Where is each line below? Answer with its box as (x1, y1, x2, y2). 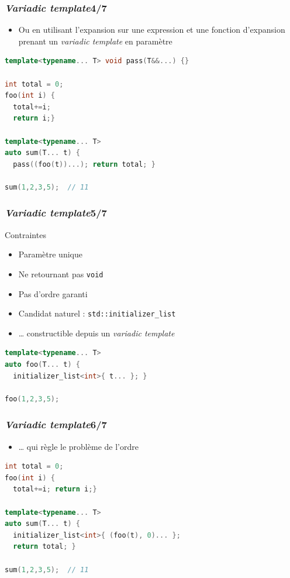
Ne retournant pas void (18, 267, 103, 280)
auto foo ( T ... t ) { (5, 360, 80, 369)
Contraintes (5, 228, 46, 240)
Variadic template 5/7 (5, 205, 107, 220)
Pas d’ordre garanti (18, 287, 88, 300)
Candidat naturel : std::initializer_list (18, 307, 176, 319)
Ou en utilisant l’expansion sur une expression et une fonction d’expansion (18, 23, 285, 36)
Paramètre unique (18, 248, 82, 260)
